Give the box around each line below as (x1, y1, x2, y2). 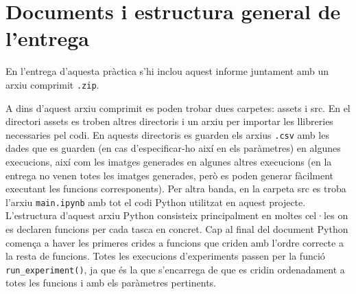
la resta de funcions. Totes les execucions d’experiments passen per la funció (5, 249, 325, 263)
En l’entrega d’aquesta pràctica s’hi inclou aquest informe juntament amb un (5, 64, 329, 78)
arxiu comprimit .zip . (5, 77, 99, 91)
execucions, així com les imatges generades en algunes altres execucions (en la (5, 155, 332, 168)
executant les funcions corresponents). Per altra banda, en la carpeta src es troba (5, 181, 346, 196)
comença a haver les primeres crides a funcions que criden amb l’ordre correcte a (5, 235, 344, 249)
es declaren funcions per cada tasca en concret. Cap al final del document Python (5, 222, 348, 236)
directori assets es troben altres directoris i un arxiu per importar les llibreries (5, 114, 333, 128)
